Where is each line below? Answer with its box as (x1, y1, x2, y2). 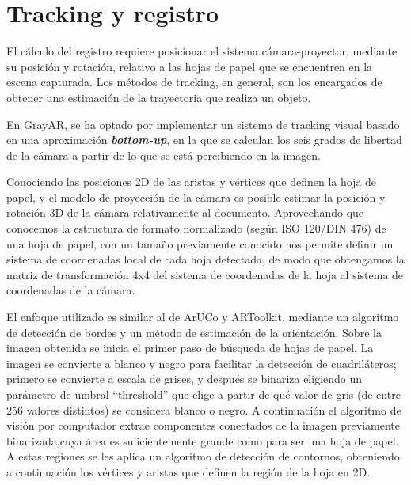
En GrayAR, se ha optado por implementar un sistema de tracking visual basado (6, 116, 400, 132)
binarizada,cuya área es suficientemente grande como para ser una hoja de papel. (6, 432, 399, 449)
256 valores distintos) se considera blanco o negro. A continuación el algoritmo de (6, 401, 401, 418)
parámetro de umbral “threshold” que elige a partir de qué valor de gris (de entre (6, 386, 401, 402)
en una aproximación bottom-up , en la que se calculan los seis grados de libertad (6, 131, 402, 148)
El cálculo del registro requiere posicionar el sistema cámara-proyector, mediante (6, 43, 398, 59)
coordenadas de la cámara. (6, 282, 135, 298)
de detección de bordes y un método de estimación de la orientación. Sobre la (6, 324, 382, 340)
